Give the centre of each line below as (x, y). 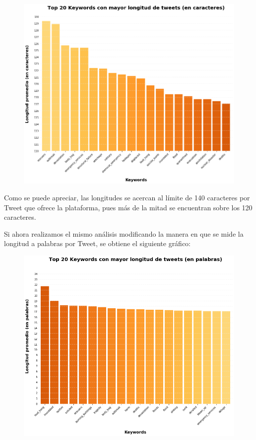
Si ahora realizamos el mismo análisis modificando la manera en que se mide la (124, 233)
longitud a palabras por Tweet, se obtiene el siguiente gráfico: (97, 243)
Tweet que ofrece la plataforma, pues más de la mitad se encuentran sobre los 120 (128, 207)
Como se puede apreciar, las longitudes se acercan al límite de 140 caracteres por (127, 197)
